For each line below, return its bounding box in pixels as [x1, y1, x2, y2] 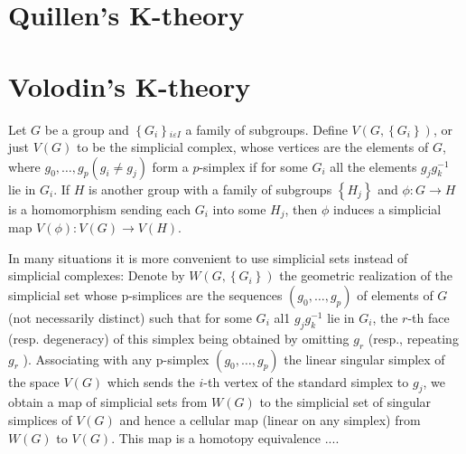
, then [284, 199, 318, 218]
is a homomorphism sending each [8, 199, 191, 218]
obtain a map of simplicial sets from [8, 393, 208, 411]
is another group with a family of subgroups [89, 179, 332, 198]
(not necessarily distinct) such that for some [8, 307, 252, 326]
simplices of [8, 410, 72, 429]
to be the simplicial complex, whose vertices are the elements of [77, 137, 429, 156]
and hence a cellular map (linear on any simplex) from [119, 410, 421, 429]
